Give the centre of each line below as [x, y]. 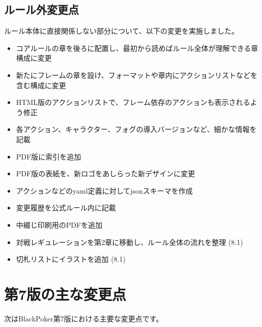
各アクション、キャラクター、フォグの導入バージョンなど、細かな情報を [136, 129]
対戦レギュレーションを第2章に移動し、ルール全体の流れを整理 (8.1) [129, 242]
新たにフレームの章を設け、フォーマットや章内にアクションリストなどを [137, 75]
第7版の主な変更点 [65, 294]
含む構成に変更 [41, 85]
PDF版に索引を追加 [49, 156]
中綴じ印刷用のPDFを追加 [59, 224]
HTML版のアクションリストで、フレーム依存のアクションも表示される [133, 102]
